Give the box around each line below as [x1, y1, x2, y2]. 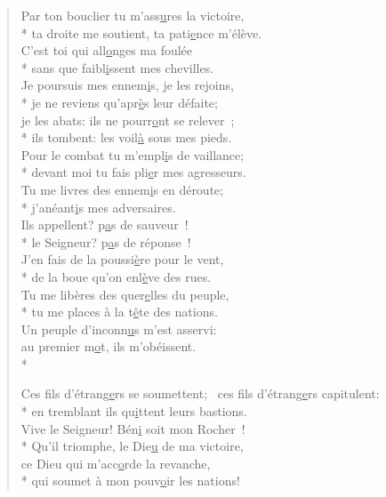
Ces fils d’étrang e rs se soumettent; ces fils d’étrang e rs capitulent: [20, 384, 380, 403]
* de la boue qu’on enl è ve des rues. [20, 267, 212, 285]
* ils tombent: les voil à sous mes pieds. [20, 128, 232, 147]
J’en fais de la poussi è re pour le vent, [20, 250, 224, 269]
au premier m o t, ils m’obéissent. [20, 337, 197, 356]
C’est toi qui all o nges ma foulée [20, 41, 193, 60]
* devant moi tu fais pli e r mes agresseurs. [20, 163, 246, 181]
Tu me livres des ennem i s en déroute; [20, 180, 224, 198]
